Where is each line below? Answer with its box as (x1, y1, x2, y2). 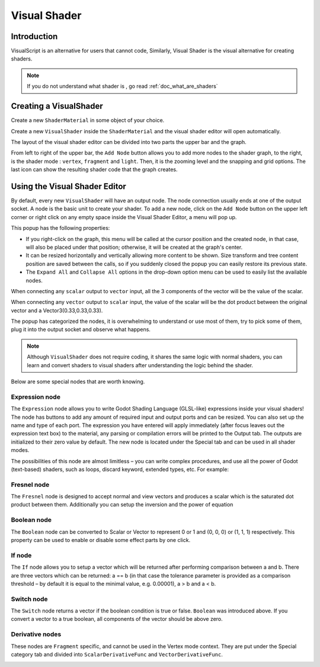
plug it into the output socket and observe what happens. (11, 326, 151, 333)
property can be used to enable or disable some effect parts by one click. (11, 536, 191, 543)
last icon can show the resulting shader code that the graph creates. (11, 166, 178, 173)
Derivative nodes (11, 630, 62, 639)
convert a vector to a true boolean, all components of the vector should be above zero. (11, 615, 223, 623)
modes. (11, 447, 30, 454)
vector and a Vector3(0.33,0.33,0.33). (11, 307, 103, 314)
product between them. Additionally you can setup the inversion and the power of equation (11, 501, 233, 508)
